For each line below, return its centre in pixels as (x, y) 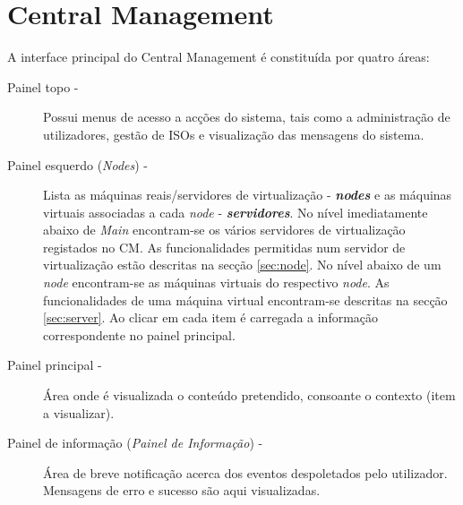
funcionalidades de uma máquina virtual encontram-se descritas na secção (245, 300)
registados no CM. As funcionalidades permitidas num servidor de (224, 247)
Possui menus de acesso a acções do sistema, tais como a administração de (247, 117)
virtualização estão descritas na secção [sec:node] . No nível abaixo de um (242, 265)
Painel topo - (43, 86)
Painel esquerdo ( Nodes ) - (78, 164)
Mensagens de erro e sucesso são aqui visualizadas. (182, 490)
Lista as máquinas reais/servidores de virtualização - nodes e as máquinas (248, 195)
